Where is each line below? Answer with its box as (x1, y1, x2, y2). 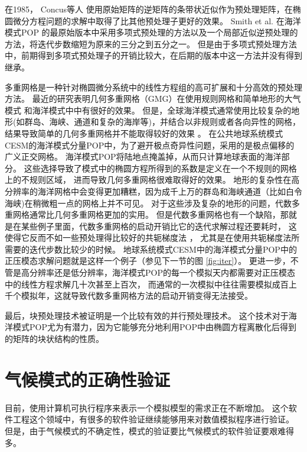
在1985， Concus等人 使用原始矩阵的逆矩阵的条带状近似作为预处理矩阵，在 (5, 3, 293, 15)
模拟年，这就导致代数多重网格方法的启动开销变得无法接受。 (21, 289, 253, 302)
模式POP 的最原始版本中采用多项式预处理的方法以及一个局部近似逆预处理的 (5, 26, 298, 38)
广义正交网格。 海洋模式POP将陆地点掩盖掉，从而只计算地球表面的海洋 (5, 150, 282, 163)
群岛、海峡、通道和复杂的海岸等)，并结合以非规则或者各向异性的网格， (24, 115, 301, 128)
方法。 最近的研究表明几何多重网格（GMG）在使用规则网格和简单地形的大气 (5, 92, 301, 105)
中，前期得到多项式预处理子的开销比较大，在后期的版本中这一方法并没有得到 (5, 49, 302, 62)
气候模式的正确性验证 (5, 367, 171, 391)
